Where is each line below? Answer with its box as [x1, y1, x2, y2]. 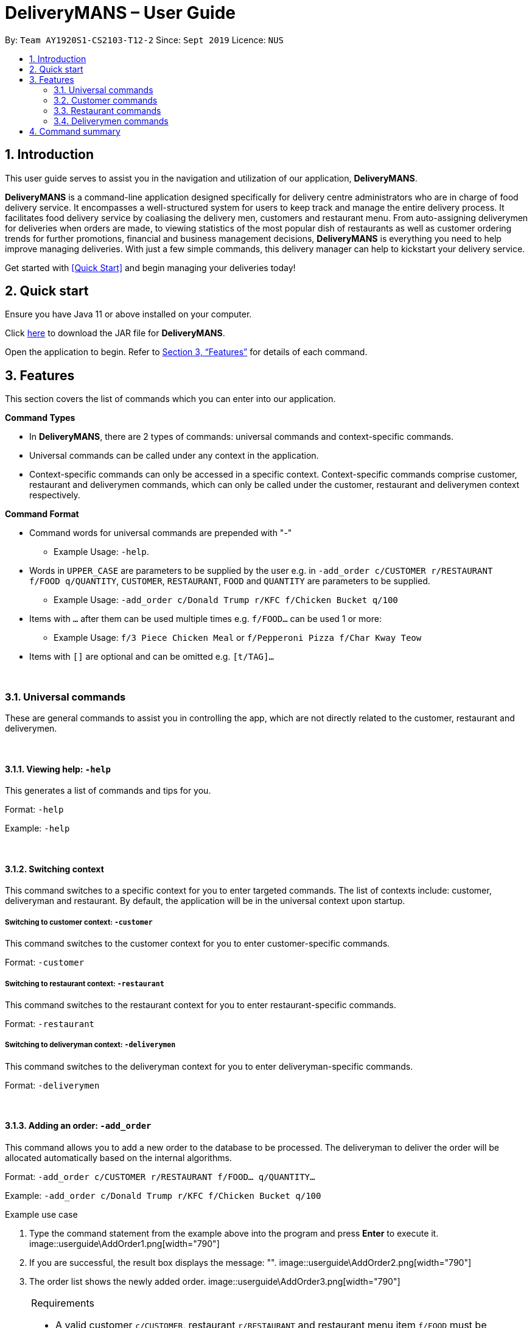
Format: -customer [5, 957, 85, 968]
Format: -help [5, 804, 64, 815]
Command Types [5, 412, 75, 423]
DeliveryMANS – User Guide [5, 2, 236, 23]
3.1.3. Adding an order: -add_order [5, 1120, 152, 1131]
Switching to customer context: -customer [5, 917, 153, 927]
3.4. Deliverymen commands [54, 115, 169, 126]
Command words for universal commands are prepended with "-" [29, 528, 292, 539]
